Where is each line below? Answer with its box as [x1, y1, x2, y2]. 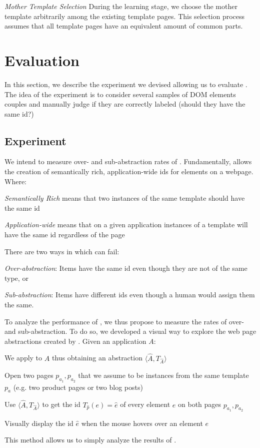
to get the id [42, 399, 80, 409]
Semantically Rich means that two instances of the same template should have [4, 193, 245, 203]
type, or [4, 272, 28, 283]
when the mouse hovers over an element [81, 417, 203, 428]
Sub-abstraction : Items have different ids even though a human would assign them [4, 289, 255, 300]
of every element [120, 399, 170, 409]
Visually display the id [4, 417, 73, 428]
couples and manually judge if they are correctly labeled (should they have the [4, 99, 245, 109]
